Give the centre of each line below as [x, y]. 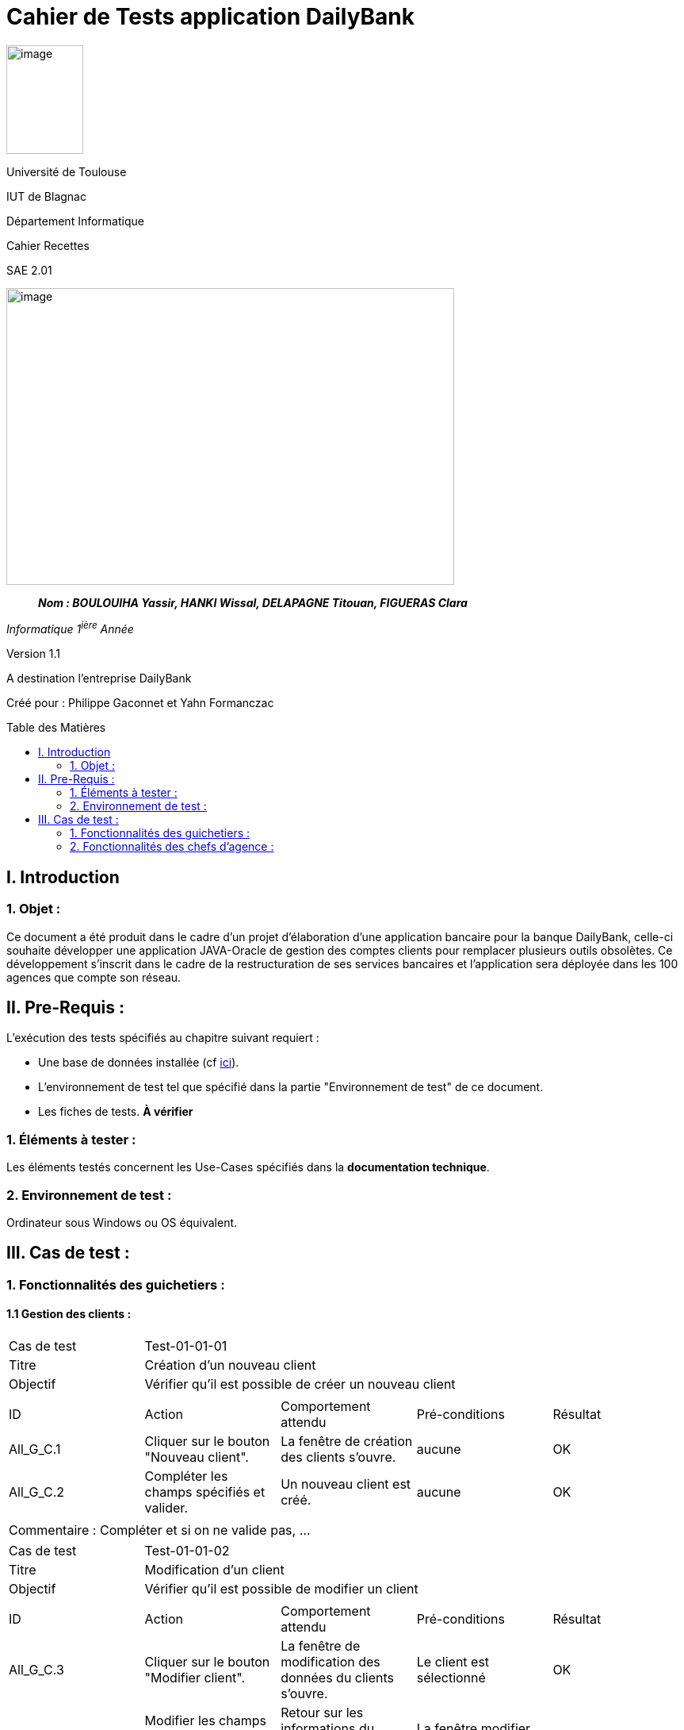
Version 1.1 [33, 654]
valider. [166, 1508]
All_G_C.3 [36, 1670]
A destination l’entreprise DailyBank [99, 679]
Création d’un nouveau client [230, 1365]
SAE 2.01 [29, 270]
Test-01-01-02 [187, 1551]
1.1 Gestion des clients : [69, 1314]
